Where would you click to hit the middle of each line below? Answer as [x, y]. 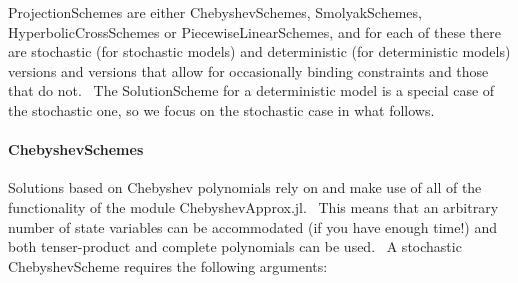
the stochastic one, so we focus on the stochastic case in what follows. [221, 109]
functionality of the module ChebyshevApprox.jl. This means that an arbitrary [253, 206]
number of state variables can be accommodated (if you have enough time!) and [253, 226]
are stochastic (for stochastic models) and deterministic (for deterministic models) [259, 51]
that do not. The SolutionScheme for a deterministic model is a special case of [251, 90]
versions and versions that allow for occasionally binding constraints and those [248, 70]
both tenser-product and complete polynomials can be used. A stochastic [235, 246]
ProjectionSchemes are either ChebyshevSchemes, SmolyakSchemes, [215, 12]
